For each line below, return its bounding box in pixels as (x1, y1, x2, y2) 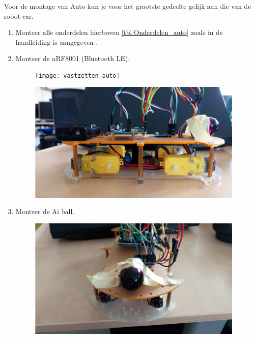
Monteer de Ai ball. (15, 206, 75, 216)
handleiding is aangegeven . (15, 36, 98, 47)
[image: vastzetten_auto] (35, 72, 120, 79)
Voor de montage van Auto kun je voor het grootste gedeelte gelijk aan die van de (4, 1, 251, 11)
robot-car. (4, 10, 34, 21)
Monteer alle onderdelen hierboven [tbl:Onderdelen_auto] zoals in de (15, 27, 223, 37)
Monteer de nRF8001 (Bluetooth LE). (15, 53, 130, 63)
